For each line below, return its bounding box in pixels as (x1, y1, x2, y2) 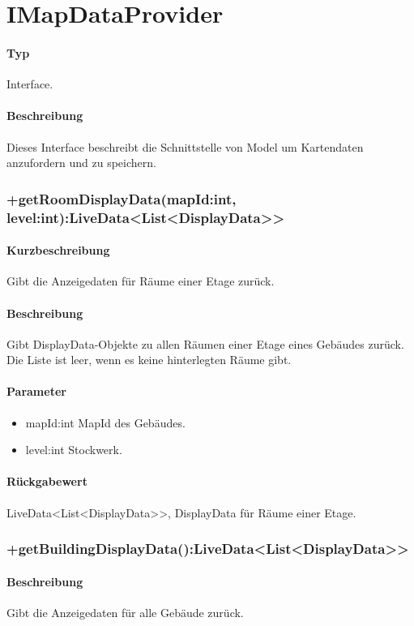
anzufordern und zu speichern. (6, 154, 156, 171)
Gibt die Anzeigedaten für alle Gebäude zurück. (6, 603, 244, 620)
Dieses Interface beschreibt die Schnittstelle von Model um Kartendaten (6, 138, 364, 155)
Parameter (6, 383, 66, 400)
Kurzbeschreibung (6, 242, 110, 259)
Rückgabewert (6, 473, 87, 490)
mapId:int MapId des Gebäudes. (25, 414, 186, 431)
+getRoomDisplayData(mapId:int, (6, 188, 237, 208)
